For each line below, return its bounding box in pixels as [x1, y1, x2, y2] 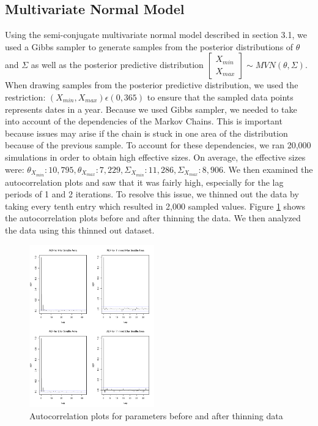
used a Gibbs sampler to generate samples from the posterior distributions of [5, 40, 294, 53]
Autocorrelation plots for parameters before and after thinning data [29, 409, 283, 422]
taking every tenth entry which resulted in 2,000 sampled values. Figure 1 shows [5, 199, 306, 212]
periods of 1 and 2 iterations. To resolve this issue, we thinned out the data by [5, 188, 299, 200]
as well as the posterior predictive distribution [31, 58, 204, 71]
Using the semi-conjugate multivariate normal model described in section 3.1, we [5, 28, 307, 41]
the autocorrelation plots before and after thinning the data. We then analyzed [5, 211, 301, 224]
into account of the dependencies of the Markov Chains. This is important [5, 115, 283, 127]
